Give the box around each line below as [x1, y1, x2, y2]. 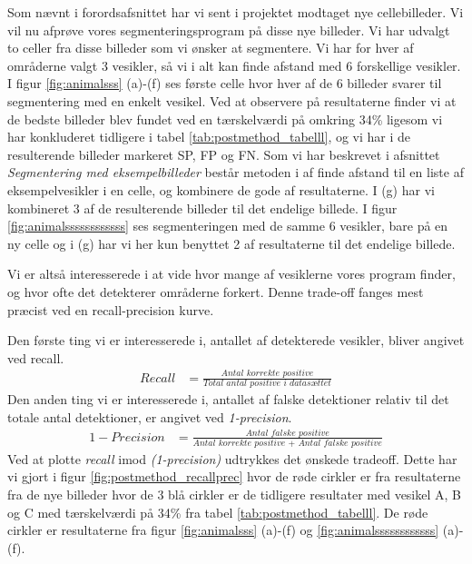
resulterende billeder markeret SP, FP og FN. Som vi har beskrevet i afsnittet [7, 144, 440, 163]
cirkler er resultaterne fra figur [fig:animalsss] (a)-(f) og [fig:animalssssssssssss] [7, 520, 439, 539]
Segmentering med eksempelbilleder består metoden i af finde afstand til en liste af [7, 163, 464, 182]
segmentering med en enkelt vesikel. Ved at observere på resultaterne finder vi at [7, 91, 457, 110]
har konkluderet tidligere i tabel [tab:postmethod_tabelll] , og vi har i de [7, 127, 411, 146]
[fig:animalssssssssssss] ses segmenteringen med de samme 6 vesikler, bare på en [7, 216, 448, 235]
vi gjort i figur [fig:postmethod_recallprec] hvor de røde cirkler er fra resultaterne [7, 467, 461, 486]
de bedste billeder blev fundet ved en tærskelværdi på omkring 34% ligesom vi [7, 109, 443, 128]
